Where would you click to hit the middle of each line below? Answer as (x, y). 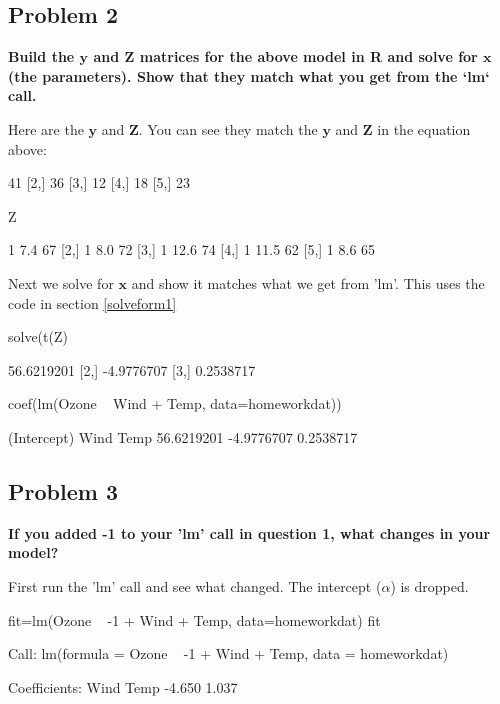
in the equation (424, 128)
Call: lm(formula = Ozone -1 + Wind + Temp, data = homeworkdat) (228, 653)
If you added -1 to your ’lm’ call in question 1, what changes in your (249, 532)
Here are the (46, 128)
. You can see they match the (228, 128)
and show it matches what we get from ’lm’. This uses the (308, 282)
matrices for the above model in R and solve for (308, 56)
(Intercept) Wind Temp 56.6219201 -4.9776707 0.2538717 (183, 436)
